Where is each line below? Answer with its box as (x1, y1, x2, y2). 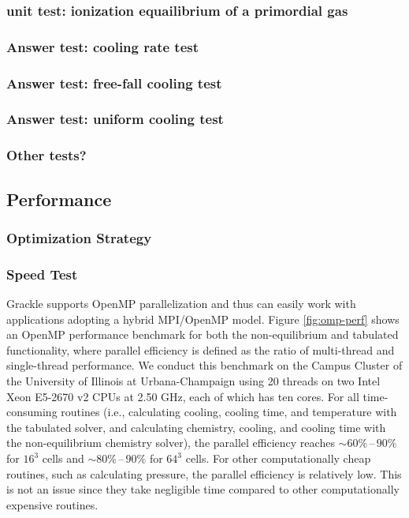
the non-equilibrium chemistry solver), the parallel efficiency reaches (6, 434, 335, 451)
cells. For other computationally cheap (185, 450, 371, 466)
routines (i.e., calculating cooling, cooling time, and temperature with (61, 404, 397, 420)
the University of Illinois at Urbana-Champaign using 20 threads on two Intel (6, 373, 381, 389)
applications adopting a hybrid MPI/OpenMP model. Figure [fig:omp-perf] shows (6, 310, 400, 327)
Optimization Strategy (6, 227, 152, 247)
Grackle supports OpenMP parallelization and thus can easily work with (6, 295, 356, 312)
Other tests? (6, 145, 87, 165)
